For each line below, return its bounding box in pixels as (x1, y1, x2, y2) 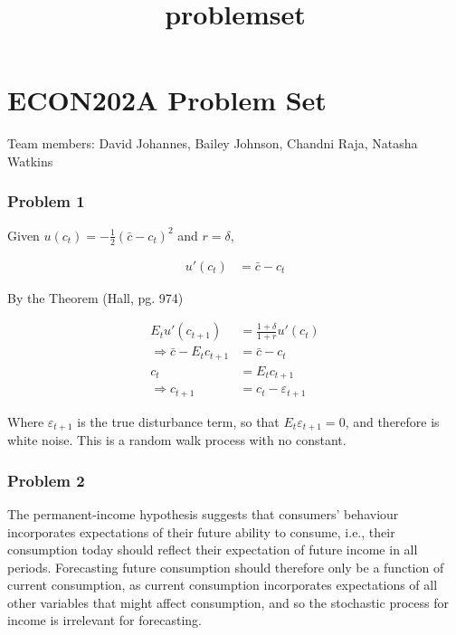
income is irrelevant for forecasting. (7, 611, 202, 630)
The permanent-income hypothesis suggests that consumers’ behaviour (7, 504, 399, 523)
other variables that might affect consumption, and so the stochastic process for (7, 592, 449, 611)
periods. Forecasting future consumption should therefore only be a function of (7, 557, 444, 576)
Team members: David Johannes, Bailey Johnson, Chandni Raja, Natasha (7, 134, 418, 153)
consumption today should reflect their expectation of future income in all (7, 540, 418, 559)
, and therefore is (345, 412, 440, 431)
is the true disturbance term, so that (77, 412, 280, 431)
